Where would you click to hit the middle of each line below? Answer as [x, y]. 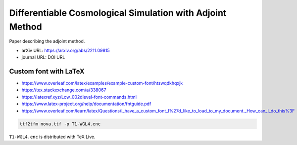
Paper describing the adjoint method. [47, 41]
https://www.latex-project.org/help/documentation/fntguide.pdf [86, 104]
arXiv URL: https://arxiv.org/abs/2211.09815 [66, 50]
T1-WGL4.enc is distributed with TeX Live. [52, 137]
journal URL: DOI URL [43, 57]
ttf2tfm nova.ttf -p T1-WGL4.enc [60, 124]
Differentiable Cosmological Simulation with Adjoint [118, 13]
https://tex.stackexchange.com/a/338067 [64, 90]
